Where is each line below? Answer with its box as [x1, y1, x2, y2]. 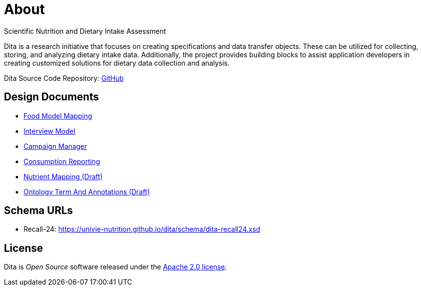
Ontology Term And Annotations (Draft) [23, 187, 150, 196]
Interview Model [23, 126, 75, 135]
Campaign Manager [23, 142, 87, 150]
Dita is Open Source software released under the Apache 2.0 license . [4, 263, 227, 271]
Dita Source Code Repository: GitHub [4, 73, 124, 82]
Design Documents [4, 91, 99, 103]
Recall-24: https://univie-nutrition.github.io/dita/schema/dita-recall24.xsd [23, 225, 260, 234]
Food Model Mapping [23, 111, 93, 120]
